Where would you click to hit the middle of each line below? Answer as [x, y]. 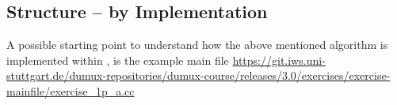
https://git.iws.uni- [279, 60]
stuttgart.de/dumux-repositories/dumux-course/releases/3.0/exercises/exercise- [198, 75]
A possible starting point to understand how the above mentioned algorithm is [197, 45]
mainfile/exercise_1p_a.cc [71, 90]
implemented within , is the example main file [118, 60]
